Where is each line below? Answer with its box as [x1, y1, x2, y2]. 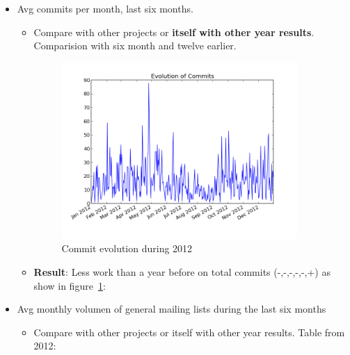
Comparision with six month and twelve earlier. [33, 38, 237, 53]
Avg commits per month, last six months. [17, 1, 193, 15]
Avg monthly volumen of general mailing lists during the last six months [17, 302, 326, 316]
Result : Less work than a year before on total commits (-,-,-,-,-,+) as [33, 265, 331, 279]
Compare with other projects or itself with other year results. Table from [33, 324, 345, 339]
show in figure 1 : [33, 278, 106, 292]
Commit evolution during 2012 [61, 241, 193, 256]
